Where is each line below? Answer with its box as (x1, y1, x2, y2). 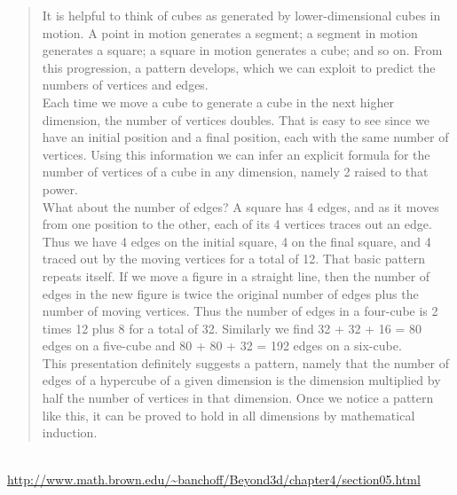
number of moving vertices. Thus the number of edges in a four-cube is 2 (42, 302, 438, 320)
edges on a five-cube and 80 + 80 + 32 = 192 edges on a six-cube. (42, 336, 402, 355)
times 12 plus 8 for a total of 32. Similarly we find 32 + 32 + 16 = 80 (42, 318, 422, 337)
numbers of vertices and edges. (42, 75, 209, 94)
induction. (42, 423, 98, 442)
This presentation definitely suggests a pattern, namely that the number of (42, 353, 450, 372)
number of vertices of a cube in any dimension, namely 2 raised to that (42, 162, 429, 181)
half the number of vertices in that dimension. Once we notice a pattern (42, 389, 434, 407)
